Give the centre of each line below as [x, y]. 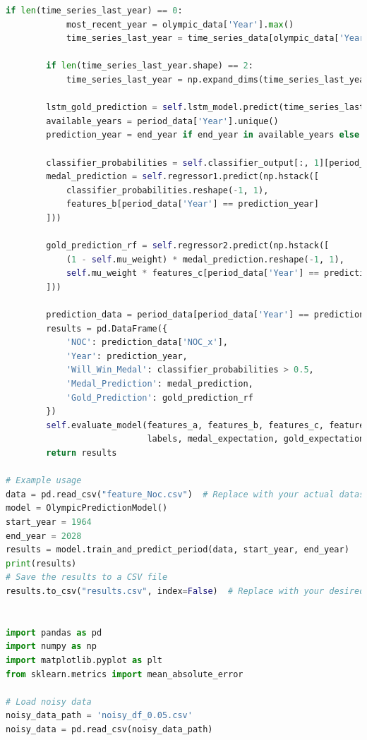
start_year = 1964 [49, 522]
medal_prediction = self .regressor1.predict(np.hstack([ [182, 177]
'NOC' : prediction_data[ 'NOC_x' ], [147, 342]
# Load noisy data [49, 702]
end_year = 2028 [44, 536]
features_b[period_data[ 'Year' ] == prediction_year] [192, 204]
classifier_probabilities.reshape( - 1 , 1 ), [167, 190]
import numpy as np [51, 647]
